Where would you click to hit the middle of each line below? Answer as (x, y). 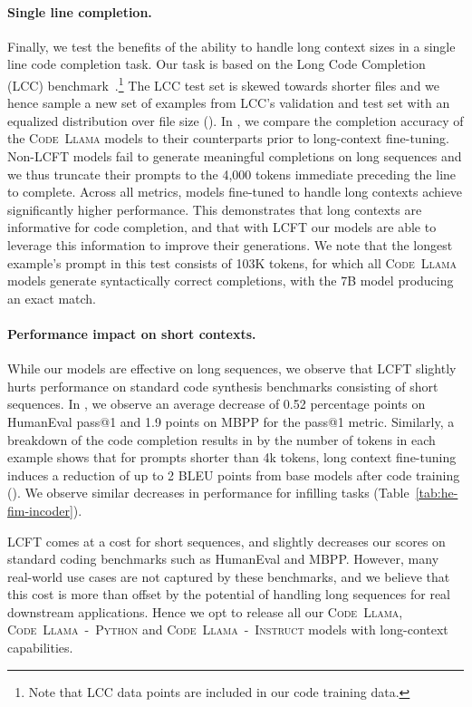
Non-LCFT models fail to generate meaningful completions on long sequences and (235, 156)
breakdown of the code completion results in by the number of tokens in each (222, 439)
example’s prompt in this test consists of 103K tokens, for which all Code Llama (232, 262)
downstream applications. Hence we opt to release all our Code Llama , (205, 611)
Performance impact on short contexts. (132, 333)
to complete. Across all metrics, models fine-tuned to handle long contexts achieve (235, 192)
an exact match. (52, 298)
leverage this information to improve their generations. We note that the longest (230, 244)
